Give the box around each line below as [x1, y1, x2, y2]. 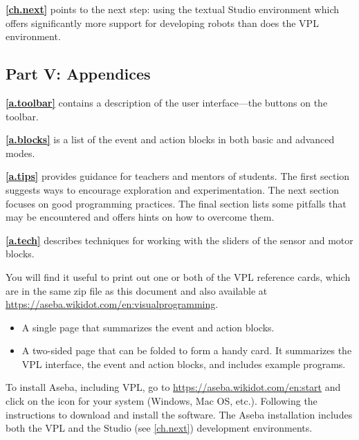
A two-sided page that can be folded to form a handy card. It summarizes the [21, 343, 352, 358]
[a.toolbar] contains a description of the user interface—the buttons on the [6, 95, 328, 109]
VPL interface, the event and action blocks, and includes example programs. [21, 356, 346, 371]
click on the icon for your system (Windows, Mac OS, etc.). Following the [6, 394, 317, 408]
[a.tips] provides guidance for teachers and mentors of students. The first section [6, 169, 350, 183]
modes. [6, 145, 35, 160]
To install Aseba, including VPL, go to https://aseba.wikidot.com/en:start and [6, 380, 341, 394]
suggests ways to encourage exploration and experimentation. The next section [6, 182, 339, 196]
